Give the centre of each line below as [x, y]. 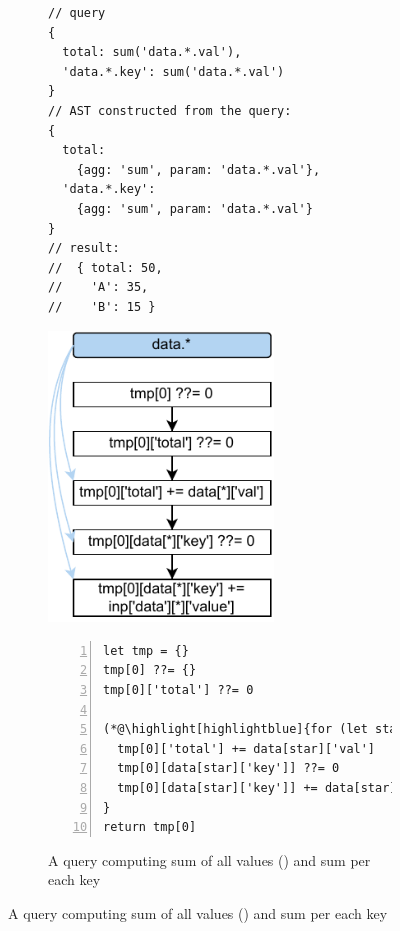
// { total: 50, [105, 267]
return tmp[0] [150, 827]
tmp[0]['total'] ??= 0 [178, 690]
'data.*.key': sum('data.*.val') [173, 71]
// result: [84, 248]
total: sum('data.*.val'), [152, 52]
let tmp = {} [146, 650]
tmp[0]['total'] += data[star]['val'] [246, 748]
